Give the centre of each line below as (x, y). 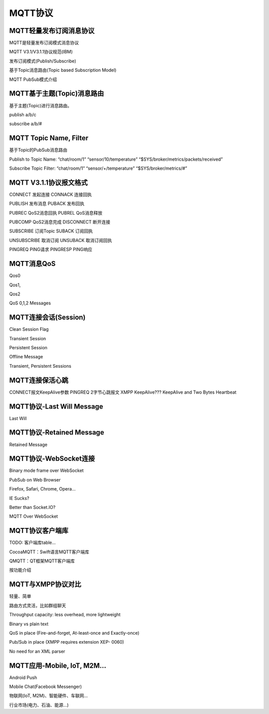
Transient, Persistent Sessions (40, 366)
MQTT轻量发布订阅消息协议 (52, 31)
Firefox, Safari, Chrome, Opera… (42, 489)
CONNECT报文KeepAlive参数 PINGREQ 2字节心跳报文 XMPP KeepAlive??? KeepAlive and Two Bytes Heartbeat (123, 392)
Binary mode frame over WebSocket (47, 471)
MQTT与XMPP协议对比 (45, 585)
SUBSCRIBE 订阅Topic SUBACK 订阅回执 (51, 231)
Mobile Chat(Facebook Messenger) (46, 687)
